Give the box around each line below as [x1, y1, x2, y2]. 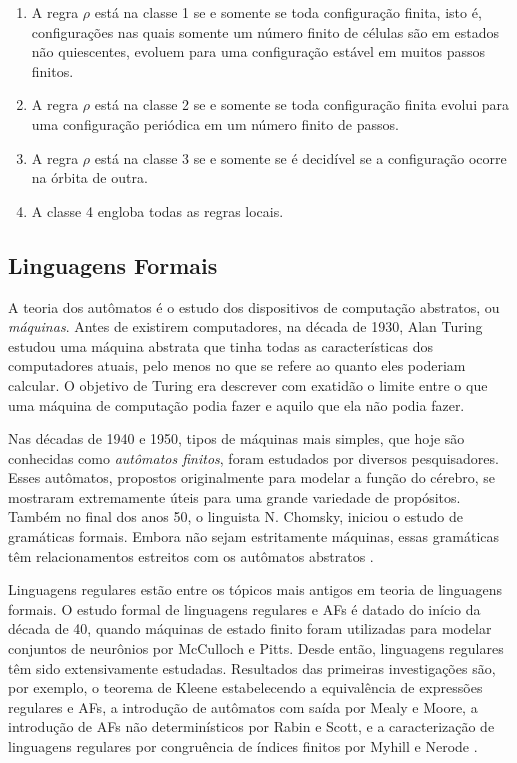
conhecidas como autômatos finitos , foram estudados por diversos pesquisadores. [8, 447, 499, 468]
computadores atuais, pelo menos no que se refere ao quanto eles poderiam [8, 355, 466, 376]
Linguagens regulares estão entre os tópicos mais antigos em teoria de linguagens [8, 579, 503, 600]
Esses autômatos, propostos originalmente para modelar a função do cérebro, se [8, 467, 496, 488]
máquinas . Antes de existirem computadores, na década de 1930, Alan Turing [8, 316, 483, 337]
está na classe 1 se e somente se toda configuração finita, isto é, [94, 2, 482, 22]
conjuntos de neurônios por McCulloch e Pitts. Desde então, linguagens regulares [8, 638, 504, 659]
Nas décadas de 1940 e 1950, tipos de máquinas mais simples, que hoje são [8, 428, 465, 449]
